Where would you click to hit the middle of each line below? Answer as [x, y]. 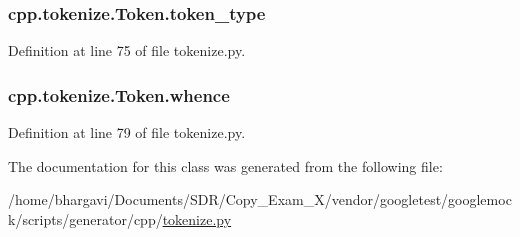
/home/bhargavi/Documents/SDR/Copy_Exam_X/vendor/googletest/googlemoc [260, 199]
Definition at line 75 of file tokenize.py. [127, 50]
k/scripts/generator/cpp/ [85, 218]
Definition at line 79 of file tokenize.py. [127, 132]
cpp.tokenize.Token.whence [119, 94]
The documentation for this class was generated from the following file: [225, 165]
